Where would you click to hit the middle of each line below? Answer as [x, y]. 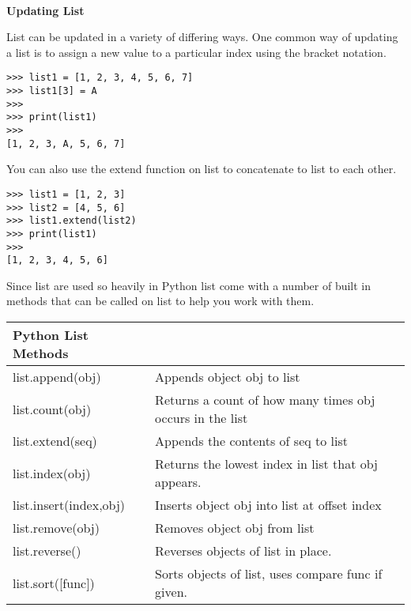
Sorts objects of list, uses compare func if [269, 574]
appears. [178, 482]
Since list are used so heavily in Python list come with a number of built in [189, 285]
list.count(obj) [52, 409]
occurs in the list [202, 418]
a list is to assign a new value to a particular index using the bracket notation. [196, 52]
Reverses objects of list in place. [243, 551]
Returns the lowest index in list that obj [266, 464]
